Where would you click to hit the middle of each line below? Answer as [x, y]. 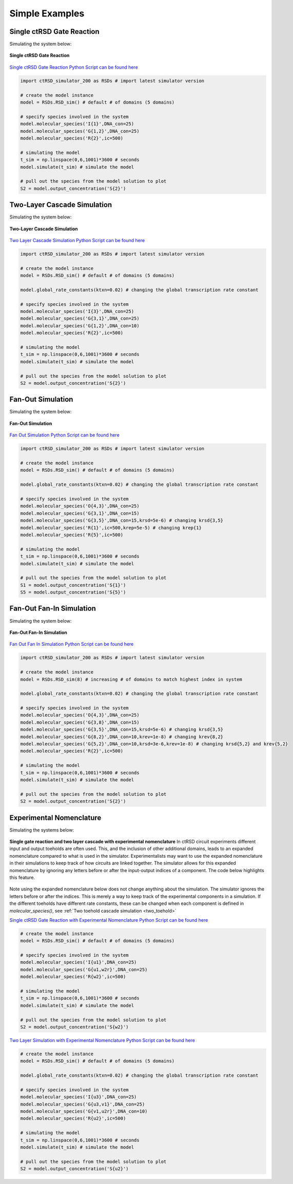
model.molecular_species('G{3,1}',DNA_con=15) [80, 513]
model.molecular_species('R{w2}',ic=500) [73, 977]
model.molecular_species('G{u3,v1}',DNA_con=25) [83, 1104]
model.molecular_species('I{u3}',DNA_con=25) [79, 1097]
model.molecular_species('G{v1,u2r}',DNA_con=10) [84, 1111]
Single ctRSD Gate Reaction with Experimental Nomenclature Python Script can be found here [109, 920]
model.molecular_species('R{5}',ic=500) [72, 535]
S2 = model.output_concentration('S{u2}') [74, 1169]
